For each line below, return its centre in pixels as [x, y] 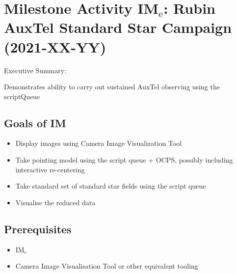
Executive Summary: [35, 70]
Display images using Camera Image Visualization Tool [99, 143]
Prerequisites [38, 229]
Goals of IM [35, 123]
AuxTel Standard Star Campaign [118, 27]
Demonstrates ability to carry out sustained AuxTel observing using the [112, 87]
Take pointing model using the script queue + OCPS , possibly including [124, 160]
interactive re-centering [50, 169]
